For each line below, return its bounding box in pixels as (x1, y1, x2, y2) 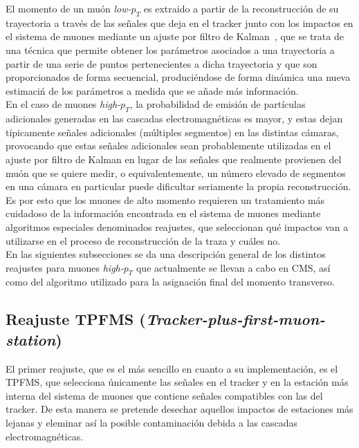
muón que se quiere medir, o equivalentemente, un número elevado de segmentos (6, 165, 346, 180)
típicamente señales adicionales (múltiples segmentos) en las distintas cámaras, (6, 124, 339, 139)
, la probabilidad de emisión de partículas (129, 97, 306, 111)
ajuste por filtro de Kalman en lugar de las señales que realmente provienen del (6, 151, 342, 166)
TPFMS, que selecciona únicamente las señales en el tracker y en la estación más (6, 375, 349, 389)
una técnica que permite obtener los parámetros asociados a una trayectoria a (6, 42, 335, 57)
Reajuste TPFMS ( (6, 308, 146, 330)
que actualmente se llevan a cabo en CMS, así (136, 260, 331, 274)
